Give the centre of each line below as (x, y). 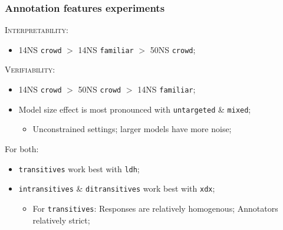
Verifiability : (30, 69)
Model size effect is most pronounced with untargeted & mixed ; (135, 109)
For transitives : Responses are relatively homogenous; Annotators (155, 208)
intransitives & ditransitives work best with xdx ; (117, 188)
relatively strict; (61, 220)
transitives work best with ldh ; (79, 168)
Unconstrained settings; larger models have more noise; (132, 129)
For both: (22, 148)
